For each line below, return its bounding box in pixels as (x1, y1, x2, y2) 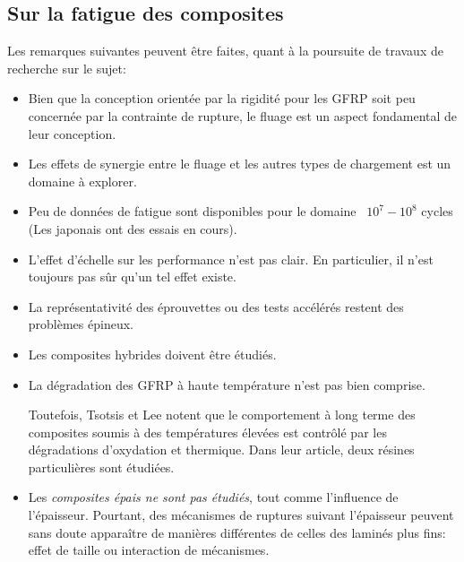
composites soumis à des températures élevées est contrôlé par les (28, 422, 387, 441)
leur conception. (28, 124, 116, 143)
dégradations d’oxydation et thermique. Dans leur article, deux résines (28, 440, 415, 459)
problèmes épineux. (28, 315, 133, 333)
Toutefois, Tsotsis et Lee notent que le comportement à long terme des (28, 405, 416, 424)
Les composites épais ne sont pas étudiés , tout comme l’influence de (28, 488, 399, 506)
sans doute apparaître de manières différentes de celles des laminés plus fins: (28, 523, 446, 541)
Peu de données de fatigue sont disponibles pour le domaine (28, 202, 357, 220)
